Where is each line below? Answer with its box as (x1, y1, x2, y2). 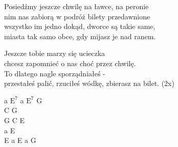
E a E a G (4, 135, 36, 145)
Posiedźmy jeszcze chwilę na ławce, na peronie (4, 1, 149, 11)
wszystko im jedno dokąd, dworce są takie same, (4, 21, 155, 32)
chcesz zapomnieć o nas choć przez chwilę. (4, 57, 136, 68)
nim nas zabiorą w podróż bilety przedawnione (4, 11, 150, 21)
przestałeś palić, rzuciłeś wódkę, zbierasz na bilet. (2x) (4, 78, 174, 89)
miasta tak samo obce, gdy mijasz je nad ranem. (4, 31, 156, 41)
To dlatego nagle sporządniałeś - (4, 68, 105, 78)
